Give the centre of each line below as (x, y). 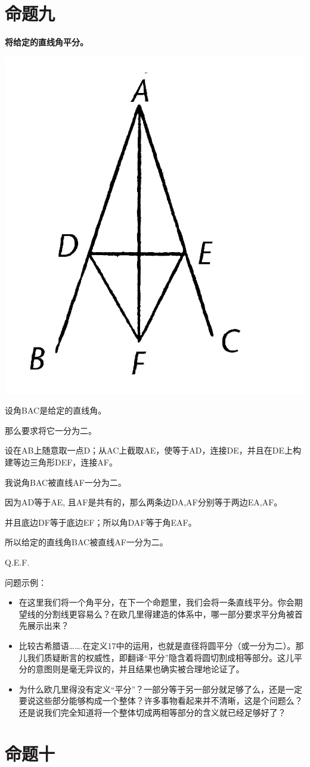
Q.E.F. (17, 562)
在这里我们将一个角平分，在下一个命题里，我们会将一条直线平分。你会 (156, 602)
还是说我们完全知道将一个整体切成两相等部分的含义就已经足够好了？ (152, 712)
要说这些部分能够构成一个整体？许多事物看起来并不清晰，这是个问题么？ (161, 701)
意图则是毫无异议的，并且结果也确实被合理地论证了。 (140, 669)
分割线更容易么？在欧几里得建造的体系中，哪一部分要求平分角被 (169, 614)
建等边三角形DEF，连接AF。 (61, 462)
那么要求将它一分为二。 (51, 430)
